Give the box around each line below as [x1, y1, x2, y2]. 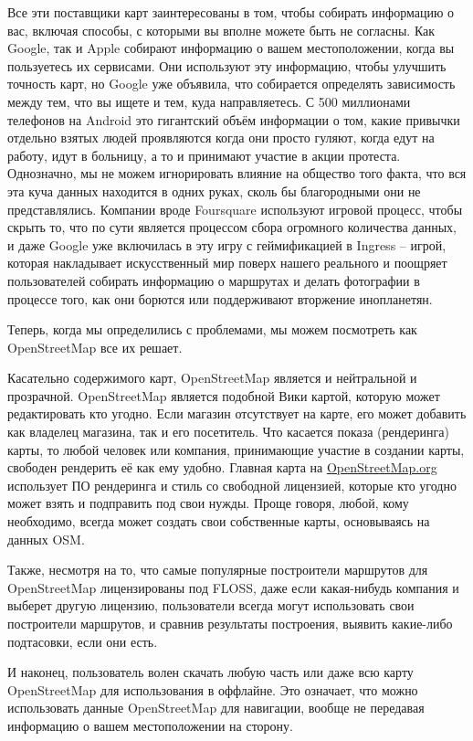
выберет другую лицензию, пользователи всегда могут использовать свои [7, 596, 415, 615]
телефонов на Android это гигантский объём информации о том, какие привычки [7, 110, 460, 129]
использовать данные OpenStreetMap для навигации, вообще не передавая [7, 698, 425, 717]
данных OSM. [7, 529, 85, 548]
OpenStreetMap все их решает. [7, 337, 183, 356]
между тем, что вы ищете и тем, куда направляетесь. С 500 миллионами [7, 91, 411, 111]
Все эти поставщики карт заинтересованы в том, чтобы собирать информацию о [7, 3, 455, 21]
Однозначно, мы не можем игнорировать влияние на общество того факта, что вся [7, 164, 467, 183]
